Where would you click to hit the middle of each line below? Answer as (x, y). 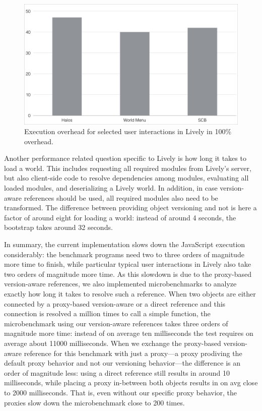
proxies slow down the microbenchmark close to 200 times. (94, 402)
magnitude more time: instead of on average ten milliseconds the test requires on (129, 333)
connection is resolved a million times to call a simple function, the (107, 313)
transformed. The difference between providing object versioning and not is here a (130, 208)
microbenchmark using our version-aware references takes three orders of (116, 323)
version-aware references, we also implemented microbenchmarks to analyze (120, 284)
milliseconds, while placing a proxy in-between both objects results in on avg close (131, 383)
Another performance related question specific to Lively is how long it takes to (125, 158)
